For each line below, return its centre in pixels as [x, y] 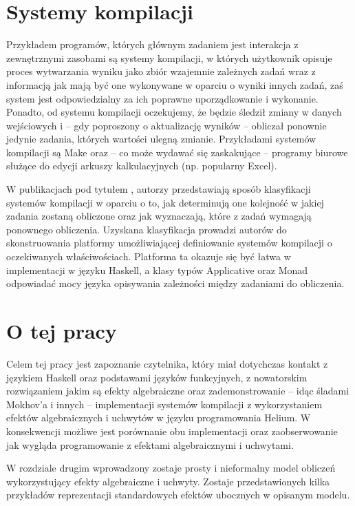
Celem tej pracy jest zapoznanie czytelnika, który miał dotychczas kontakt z [167, 363]
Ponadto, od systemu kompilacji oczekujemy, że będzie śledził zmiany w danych [174, 112]
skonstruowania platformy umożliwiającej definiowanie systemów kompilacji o [169, 243]
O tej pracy [62, 330]
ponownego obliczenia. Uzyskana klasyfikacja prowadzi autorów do [147, 229]
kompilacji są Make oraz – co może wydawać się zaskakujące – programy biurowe [177, 152]
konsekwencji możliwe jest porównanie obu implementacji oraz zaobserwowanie [172, 431]
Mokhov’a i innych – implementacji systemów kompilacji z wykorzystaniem [164, 404]
